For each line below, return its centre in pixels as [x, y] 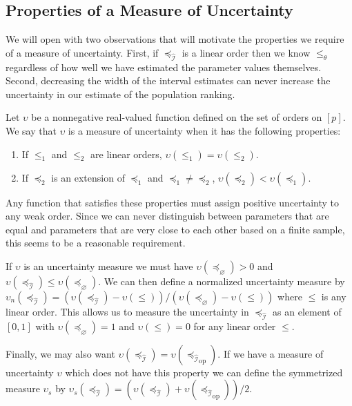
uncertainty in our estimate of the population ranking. [120, 94]
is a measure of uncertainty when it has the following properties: [204, 130]
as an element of [307, 311]
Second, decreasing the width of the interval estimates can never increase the [168, 80]
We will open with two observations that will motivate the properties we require [175, 39]
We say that [31, 130]
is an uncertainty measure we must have [108, 265]
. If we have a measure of [271, 353]
